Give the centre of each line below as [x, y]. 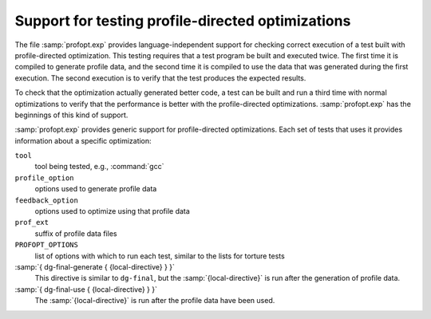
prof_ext [32, 223]
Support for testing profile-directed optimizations [183, 21]
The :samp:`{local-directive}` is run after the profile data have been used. [155, 301]
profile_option [45, 178]
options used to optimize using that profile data [113, 211]
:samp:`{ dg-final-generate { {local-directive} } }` [95, 266]
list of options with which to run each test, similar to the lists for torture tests [160, 256]
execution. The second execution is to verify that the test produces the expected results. [160, 78]
